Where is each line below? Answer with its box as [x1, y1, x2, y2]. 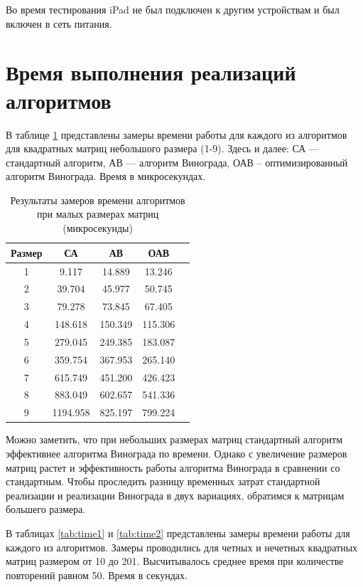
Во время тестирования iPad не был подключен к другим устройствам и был [6, 2, 340, 16]
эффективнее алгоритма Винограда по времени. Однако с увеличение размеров [6, 445, 347, 460]
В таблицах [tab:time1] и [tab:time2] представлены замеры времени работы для [6, 525, 350, 540]
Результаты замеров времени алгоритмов [10, 192, 185, 207]
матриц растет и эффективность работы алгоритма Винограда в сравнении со [6, 460, 340, 475]
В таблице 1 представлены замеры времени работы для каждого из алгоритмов [6, 127, 347, 142]
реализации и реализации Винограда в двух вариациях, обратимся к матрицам [6, 487, 345, 502]
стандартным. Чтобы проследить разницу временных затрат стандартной [6, 474, 320, 489]
